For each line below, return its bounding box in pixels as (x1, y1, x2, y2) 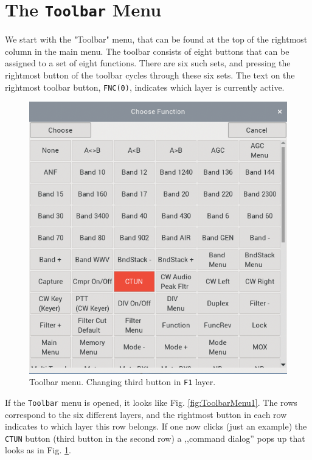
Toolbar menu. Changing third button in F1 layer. (29, 375, 216, 388)
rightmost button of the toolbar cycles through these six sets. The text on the (5, 69, 295, 82)
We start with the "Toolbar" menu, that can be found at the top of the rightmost (5, 33, 308, 46)
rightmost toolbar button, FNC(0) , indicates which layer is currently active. (5, 80, 285, 93)
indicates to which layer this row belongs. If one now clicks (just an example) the (5, 420, 307, 433)
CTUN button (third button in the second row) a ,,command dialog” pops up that (5, 431, 305, 444)
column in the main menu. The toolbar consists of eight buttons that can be (5, 44, 289, 57)
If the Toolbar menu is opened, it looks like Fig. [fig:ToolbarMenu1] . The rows (5, 396, 297, 408)
